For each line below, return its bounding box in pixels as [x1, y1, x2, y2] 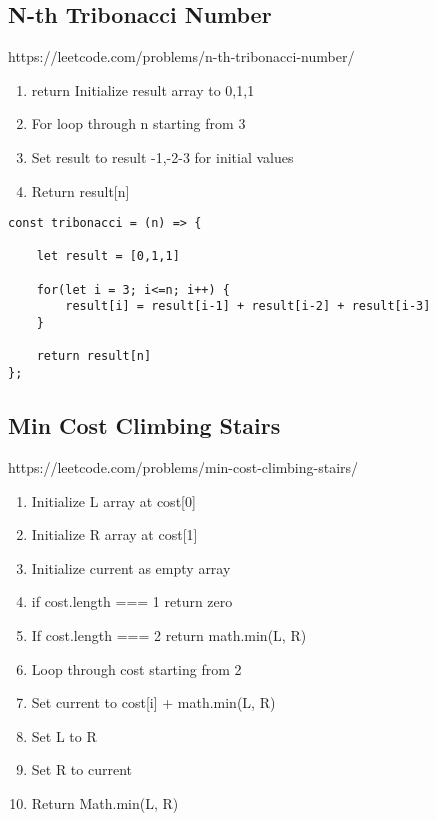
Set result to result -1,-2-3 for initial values [31, 146, 294, 167]
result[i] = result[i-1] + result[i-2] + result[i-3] [65, 299, 431, 314]
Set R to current [31, 759, 133, 780]
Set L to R [31, 725, 97, 746]
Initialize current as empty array [31, 557, 231, 578]
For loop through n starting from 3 [31, 113, 246, 134]
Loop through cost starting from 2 [31, 658, 242, 679]
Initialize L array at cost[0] [31, 490, 196, 511]
